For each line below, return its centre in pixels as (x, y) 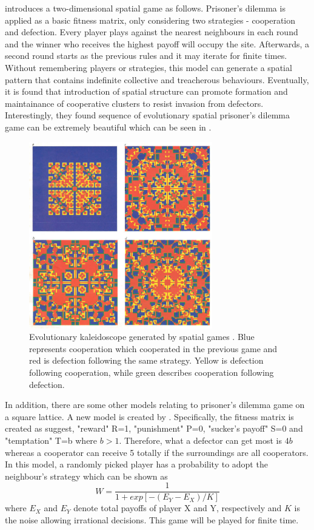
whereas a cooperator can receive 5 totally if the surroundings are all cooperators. (157, 452)
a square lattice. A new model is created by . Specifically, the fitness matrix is (149, 416)
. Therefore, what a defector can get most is (200, 440)
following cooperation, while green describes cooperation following (152, 372)
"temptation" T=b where (51, 440)
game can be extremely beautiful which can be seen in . (108, 127)
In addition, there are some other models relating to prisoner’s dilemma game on (155, 405)
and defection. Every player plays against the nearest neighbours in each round (152, 32)
